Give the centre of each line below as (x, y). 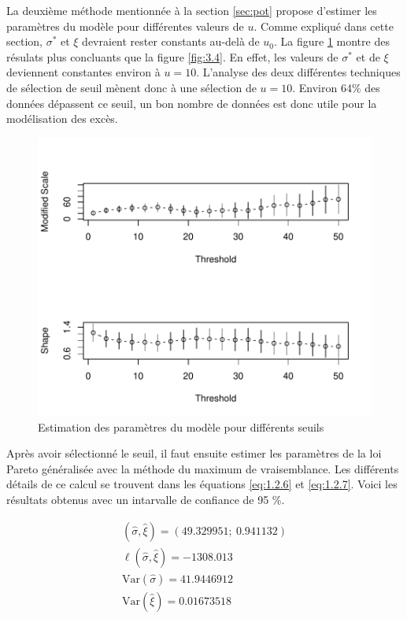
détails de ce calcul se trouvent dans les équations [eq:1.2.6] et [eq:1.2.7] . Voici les (202, 484)
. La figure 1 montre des (331, 41)
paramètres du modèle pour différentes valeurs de (125, 26)
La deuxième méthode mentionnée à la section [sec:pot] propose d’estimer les (192, 10)
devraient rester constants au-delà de (171, 41)
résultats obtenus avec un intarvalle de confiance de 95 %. (146, 500)
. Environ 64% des (336, 87)
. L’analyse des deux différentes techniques (298, 72)
